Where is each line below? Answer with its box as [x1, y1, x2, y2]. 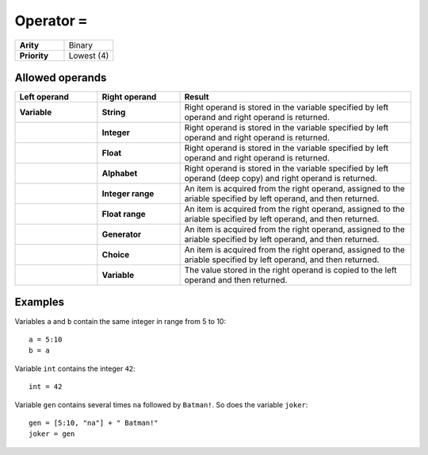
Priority [19, 50, 49, 61]
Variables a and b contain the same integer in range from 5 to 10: [14, 316, 226, 326]
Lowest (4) [68, 50, 109, 61]
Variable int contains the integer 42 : [14, 364, 136, 373]
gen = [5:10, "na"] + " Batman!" [29, 418, 159, 427]
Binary [68, 40, 93, 51]
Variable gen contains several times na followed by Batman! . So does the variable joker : [14, 399, 308, 409]
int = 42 [29, 382, 63, 391]
